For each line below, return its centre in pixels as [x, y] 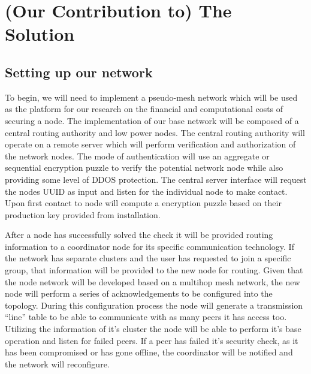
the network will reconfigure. [57, 364]
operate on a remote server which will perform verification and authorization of [150, 144]
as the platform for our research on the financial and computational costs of [144, 109]
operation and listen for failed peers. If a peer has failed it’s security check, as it [152, 340]
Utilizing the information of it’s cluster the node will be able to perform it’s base [153, 329]
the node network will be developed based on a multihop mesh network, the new [153, 281]
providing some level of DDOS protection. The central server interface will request [156, 179]
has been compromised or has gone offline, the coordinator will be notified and [149, 352]
